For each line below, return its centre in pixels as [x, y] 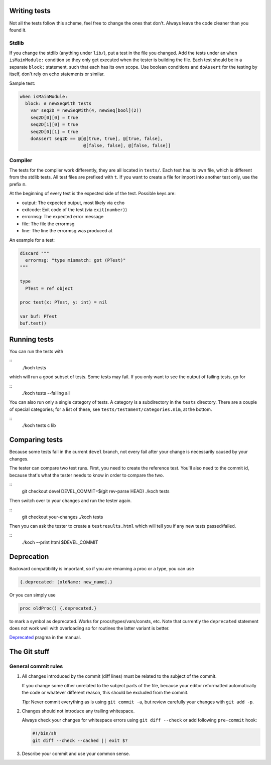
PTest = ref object [49, 288]
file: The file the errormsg [48, 224]
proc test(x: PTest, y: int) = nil [63, 302]
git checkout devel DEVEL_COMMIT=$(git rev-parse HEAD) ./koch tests [96, 491]
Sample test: [22, 83]
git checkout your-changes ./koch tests [62, 517]
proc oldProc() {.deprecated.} [58, 608]
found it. [18, 30]
